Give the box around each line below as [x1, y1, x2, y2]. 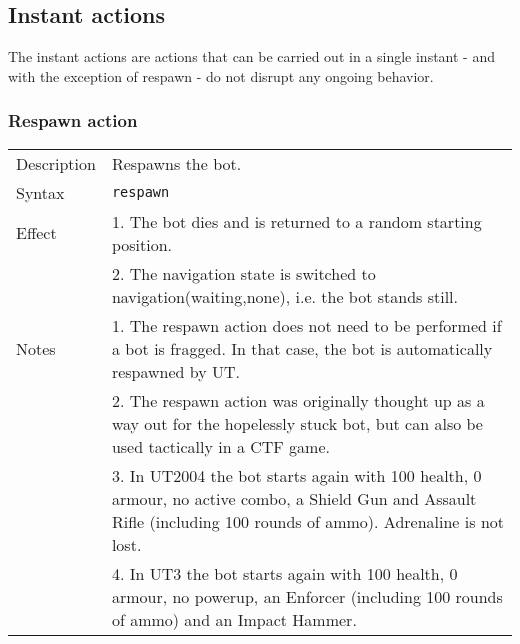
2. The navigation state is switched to [111, 261, 376, 285]
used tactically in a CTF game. [111, 434, 330, 458]
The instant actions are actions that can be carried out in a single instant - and [8, 46, 495, 67]
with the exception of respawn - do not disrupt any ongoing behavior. [8, 65, 434, 86]
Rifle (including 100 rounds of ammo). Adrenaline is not [111, 509, 505, 533]
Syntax [16, 180, 65, 204]
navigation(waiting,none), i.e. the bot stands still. [111, 284, 459, 308]
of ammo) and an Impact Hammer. [111, 607, 357, 631]
